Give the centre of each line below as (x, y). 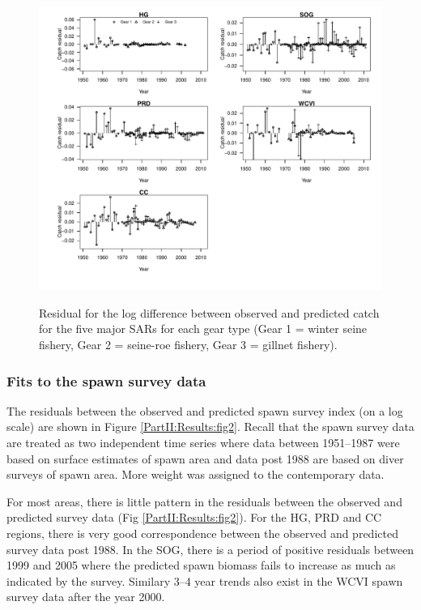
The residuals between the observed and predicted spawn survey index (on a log (205, 410)
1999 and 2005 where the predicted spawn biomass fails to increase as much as (201, 565)
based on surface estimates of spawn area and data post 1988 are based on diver (205, 458)
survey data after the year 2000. (86, 597)
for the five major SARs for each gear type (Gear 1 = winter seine (203, 328)
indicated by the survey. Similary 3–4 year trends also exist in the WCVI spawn (205, 580)
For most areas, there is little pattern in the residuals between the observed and (204, 501)
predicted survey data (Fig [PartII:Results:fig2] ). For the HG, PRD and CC (194, 517)
